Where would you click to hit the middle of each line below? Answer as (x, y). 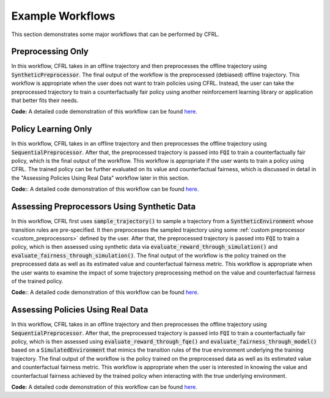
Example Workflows (63, 16)
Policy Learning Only (52, 129)
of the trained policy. (37, 281)
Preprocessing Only (50, 52)
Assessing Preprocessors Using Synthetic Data (103, 207)
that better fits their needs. (45, 100)
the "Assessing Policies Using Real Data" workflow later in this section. (100, 178)
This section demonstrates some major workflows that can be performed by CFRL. (115, 34)
